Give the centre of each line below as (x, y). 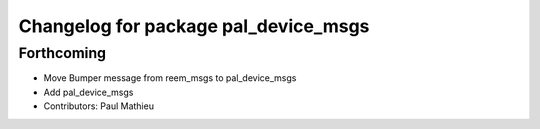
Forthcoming (62, 53)
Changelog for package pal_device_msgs (194, 26)
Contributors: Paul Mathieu (99, 106)
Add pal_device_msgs (88, 92)
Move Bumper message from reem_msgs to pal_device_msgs (170, 78)
